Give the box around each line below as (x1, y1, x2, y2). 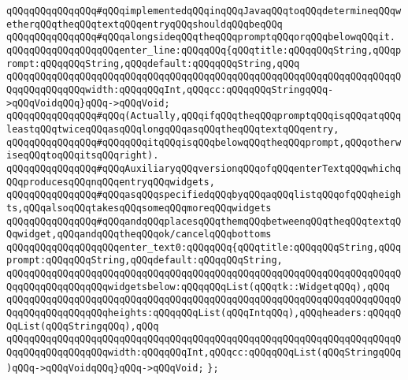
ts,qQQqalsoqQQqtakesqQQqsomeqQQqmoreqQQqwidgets (6, 202, 272, 214)
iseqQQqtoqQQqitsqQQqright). (6, 150, 159, 162)
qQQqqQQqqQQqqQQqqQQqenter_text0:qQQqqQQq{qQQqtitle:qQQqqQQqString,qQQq (6, 241, 402, 253)
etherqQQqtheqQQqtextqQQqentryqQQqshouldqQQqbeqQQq (6, 18, 283, 30)
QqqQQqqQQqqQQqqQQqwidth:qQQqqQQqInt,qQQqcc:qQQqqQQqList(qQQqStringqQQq (6, 347, 402, 359)
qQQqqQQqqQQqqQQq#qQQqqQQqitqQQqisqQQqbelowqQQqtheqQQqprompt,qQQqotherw (6, 136, 402, 148)
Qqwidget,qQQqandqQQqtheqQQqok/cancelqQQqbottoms (6, 229, 272, 240)
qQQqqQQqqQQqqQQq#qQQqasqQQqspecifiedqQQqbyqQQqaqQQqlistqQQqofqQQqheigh (6, 189, 402, 201)
